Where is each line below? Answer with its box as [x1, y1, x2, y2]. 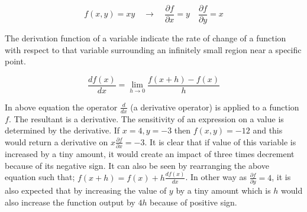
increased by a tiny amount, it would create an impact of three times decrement [5, 148, 295, 160]
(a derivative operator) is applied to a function [130, 100, 299, 113]
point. [5, 55, 26, 67]
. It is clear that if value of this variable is [144, 135, 296, 148]
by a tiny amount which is [176, 184, 271, 197]
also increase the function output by [5, 195, 135, 208]
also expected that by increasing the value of [5, 184, 167, 197]
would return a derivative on [5, 135, 108, 148]
